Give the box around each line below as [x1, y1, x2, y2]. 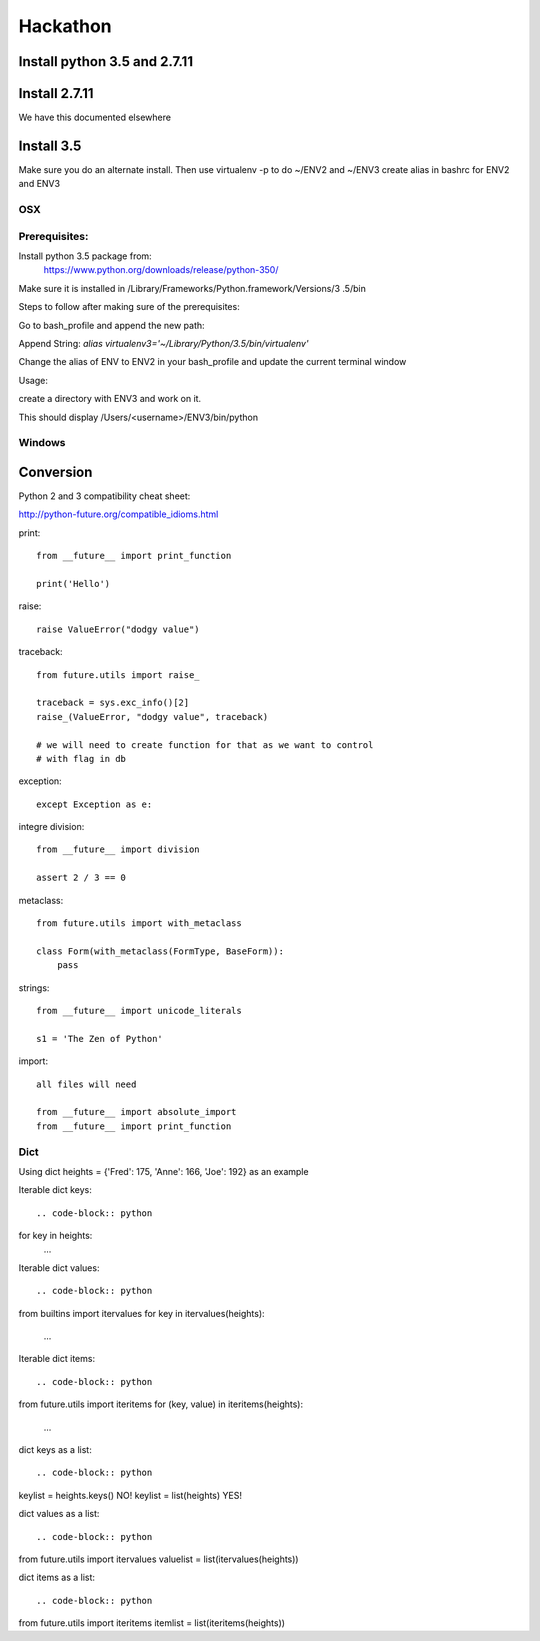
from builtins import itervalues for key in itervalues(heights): [18, 1307, 265, 1319]
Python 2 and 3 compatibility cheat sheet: [18, 490, 191, 502]
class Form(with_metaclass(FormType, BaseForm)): [36, 945, 285, 957]
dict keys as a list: [18, 1443, 92, 1455]
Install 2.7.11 [18, 85, 94, 102]
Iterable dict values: [18, 1261, 100, 1274]
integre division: [18, 821, 85, 833]
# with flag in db [36, 753, 127, 764]
